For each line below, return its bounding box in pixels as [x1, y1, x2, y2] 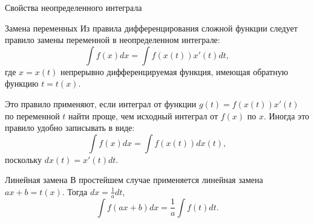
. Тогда [62, 185, 88, 198]
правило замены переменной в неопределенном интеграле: [5, 33, 220, 46]
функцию [5, 77, 39, 90]
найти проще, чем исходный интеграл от [68, 109, 218, 122]
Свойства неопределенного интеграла [5, 1, 142, 13]
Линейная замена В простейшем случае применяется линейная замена [5, 173, 263, 186]
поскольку [5, 153, 42, 165]
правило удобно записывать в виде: [5, 121, 135, 134]
